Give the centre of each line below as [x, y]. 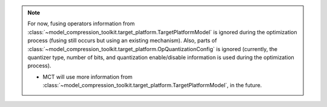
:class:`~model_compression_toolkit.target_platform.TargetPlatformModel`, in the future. [152, 85]
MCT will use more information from [88, 77]
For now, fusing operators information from [81, 23]
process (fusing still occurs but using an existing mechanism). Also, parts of [122, 41]
